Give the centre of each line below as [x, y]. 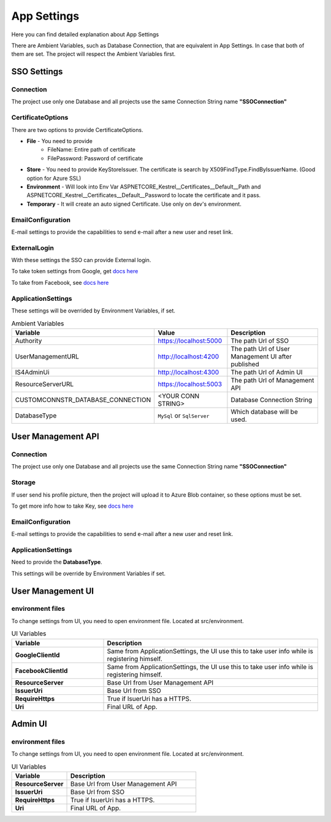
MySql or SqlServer [184, 416]
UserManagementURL [47, 356]
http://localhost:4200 [188, 356]
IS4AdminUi [32, 372]
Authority [29, 341]
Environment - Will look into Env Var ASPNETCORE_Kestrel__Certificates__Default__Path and [144, 187]
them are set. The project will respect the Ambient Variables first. [93, 54]
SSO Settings [37, 72]
